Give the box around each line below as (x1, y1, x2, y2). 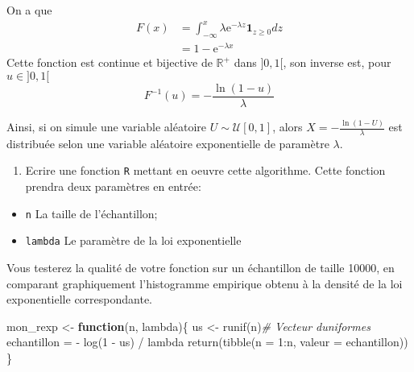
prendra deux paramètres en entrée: (25, 178, 201, 195)
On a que (6, 2, 52, 18)
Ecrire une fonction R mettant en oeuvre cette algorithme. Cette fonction (25, 162, 386, 179)
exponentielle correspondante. (6, 291, 153, 308)
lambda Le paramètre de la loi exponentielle (25, 232, 242, 249)
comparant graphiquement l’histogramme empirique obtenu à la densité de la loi (6, 275, 403, 291)
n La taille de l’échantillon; (25, 205, 158, 221)
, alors (272, 118, 303, 134)
